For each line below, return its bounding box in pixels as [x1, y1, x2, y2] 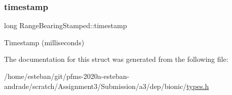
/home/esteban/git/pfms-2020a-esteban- [4, 71, 130, 81]
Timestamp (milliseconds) [4, 37, 85, 47]
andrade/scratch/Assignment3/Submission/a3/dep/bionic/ [4, 80, 187, 91]
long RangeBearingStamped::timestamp [4, 20, 127, 31]
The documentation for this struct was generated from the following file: [4, 54, 228, 64]
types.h [186, 80, 209, 91]
